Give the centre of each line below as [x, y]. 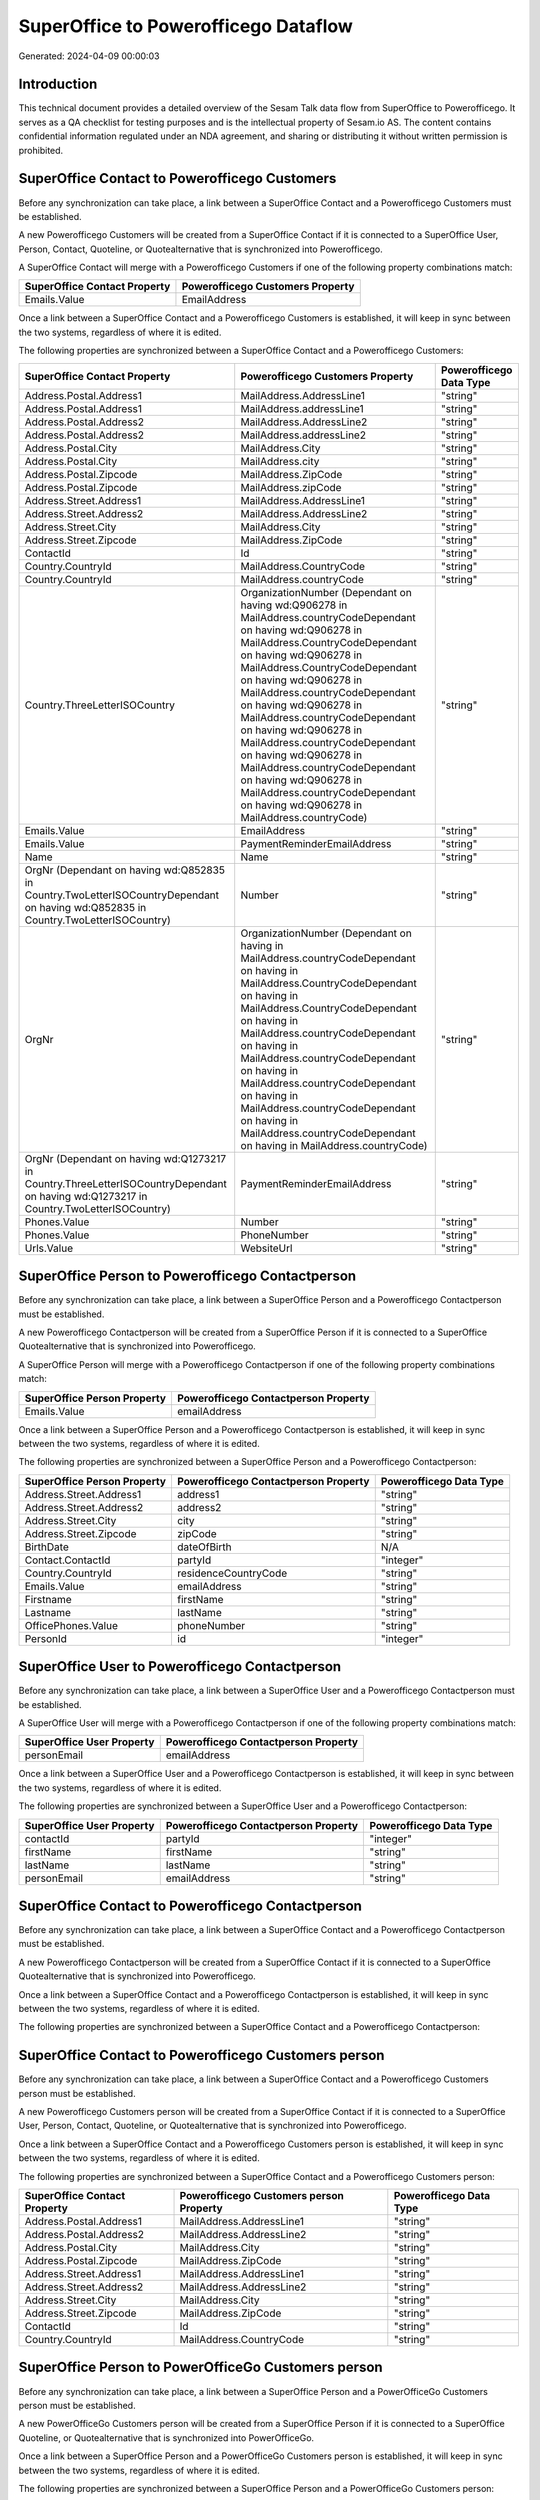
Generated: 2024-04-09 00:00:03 [89, 56]
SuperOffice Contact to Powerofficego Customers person [201, 2055]
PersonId [45, 1638]
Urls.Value [49, 1248]
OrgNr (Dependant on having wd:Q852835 [124, 870]
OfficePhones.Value [71, 1625]
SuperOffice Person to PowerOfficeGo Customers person [201, 2367]
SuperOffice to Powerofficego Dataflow [186, 26]
